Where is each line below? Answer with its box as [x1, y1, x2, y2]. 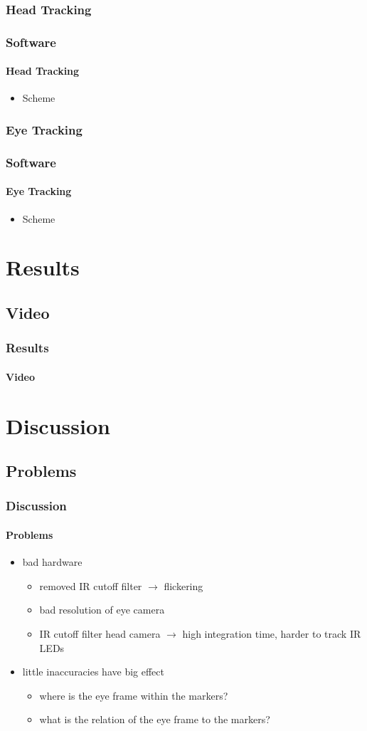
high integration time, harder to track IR [182, 626, 361, 641]
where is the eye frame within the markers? [39, 688, 228, 703]
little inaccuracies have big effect [22, 664, 164, 679]
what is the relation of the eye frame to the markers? [39, 712, 270, 727]
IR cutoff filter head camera [39, 626, 161, 641]
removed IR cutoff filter [39, 578, 142, 593]
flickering [164, 578, 203, 593]
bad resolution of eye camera [39, 602, 165, 617]
